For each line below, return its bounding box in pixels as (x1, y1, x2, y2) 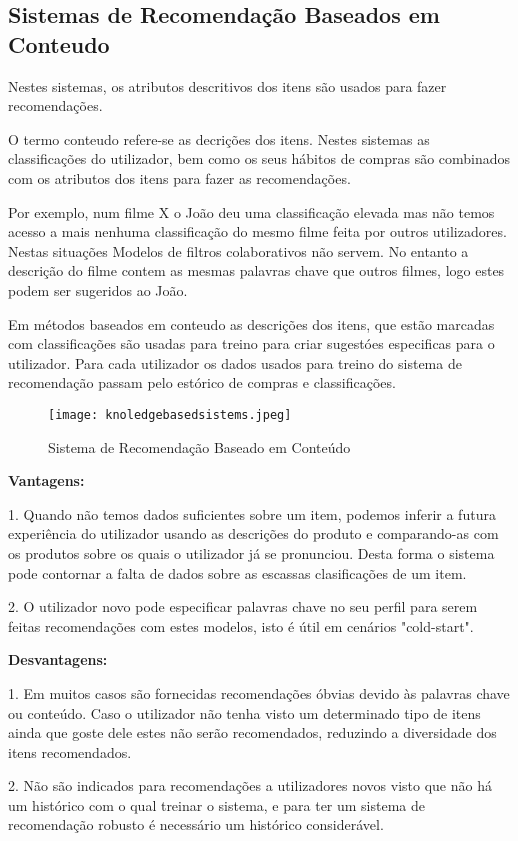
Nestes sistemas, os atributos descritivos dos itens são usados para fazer (8, 75, 447, 96)
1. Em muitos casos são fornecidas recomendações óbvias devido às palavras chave (8, 682, 510, 703)
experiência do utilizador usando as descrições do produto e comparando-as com (8, 523, 499, 544)
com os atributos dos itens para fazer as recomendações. (8, 167, 351, 188)
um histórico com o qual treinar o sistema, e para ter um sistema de (8, 794, 426, 815)
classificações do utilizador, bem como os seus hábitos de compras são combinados (8, 148, 511, 169)
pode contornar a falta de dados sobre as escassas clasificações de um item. (8, 562, 467, 583)
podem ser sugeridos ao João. (8, 279, 188, 300)
